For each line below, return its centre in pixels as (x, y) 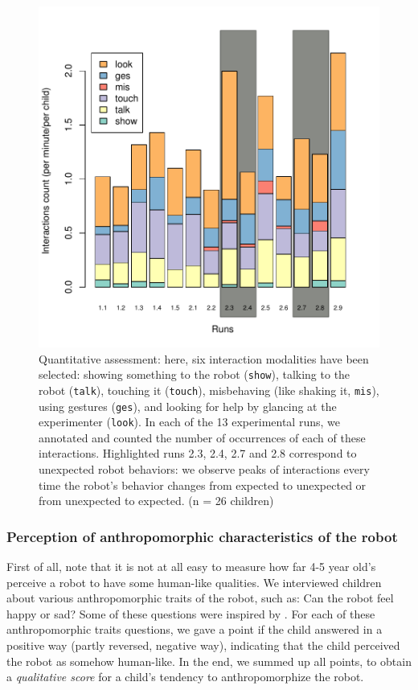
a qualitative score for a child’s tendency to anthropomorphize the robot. (185, 677)
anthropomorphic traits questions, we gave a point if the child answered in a (195, 629)
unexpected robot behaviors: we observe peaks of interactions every (204, 469)
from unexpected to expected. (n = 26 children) (156, 501)
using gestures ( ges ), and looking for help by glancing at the (188, 406)
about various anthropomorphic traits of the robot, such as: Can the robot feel (200, 598)
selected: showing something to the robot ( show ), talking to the (195, 374)
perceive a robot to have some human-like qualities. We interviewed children (194, 582)
